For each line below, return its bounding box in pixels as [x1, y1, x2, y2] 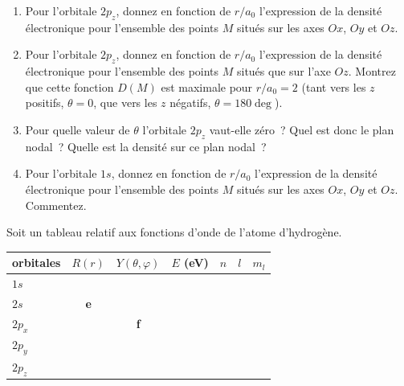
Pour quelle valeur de [25, 121, 130, 138]
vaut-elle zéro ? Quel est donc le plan [209, 121, 394, 138]
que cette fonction [25, 78, 114, 95]
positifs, [25, 94, 64, 111]
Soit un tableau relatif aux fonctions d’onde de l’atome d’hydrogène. [6, 224, 342, 240]
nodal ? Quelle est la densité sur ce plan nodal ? [25, 138, 267, 154]
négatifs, [169, 94, 211, 111]
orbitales [12, 254, 61, 271]
